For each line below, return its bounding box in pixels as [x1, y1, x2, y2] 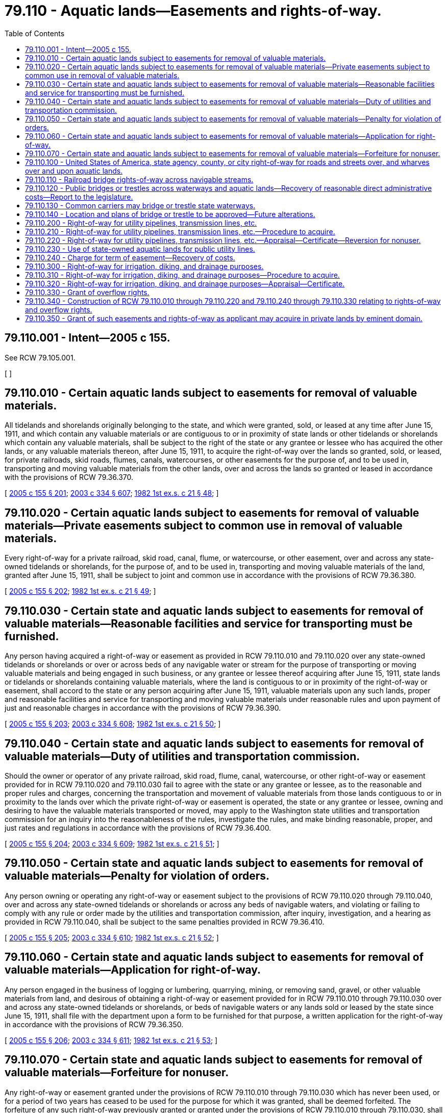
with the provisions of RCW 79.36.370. [5, 473, 133, 482]
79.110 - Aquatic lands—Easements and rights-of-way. [5, 2, 382, 19]
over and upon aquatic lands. [25, 166, 123, 175]
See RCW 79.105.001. [5, 353, 76, 362]
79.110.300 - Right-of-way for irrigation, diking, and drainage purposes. [25, 261, 264, 271]
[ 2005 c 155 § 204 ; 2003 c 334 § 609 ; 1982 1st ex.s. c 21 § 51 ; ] [5, 839, 219, 848]
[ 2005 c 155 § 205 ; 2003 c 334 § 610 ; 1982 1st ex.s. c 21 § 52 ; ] [5, 933, 219, 942]
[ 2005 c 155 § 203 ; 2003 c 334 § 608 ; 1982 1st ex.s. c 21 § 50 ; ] [5, 719, 221, 729]
